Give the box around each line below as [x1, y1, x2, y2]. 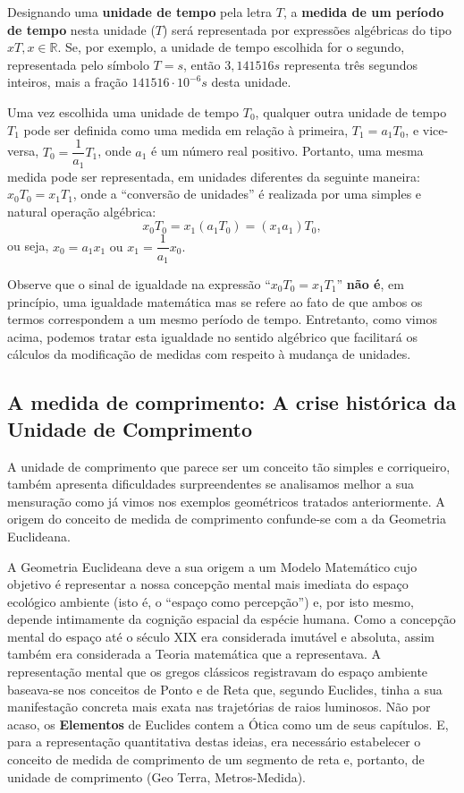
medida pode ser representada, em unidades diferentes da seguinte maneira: [7, 166, 420, 185]
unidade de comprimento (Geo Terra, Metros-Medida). [7, 767, 307, 786]
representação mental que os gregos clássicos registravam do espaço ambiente [7, 662, 428, 681]
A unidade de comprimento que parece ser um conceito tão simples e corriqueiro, [7, 456, 451, 475]
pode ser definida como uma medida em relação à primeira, [23, 120, 349, 139]
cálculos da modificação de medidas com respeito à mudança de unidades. [7, 345, 411, 363]
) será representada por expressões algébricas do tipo [163, 20, 452, 38]
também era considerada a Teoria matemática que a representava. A [7, 644, 381, 663]
